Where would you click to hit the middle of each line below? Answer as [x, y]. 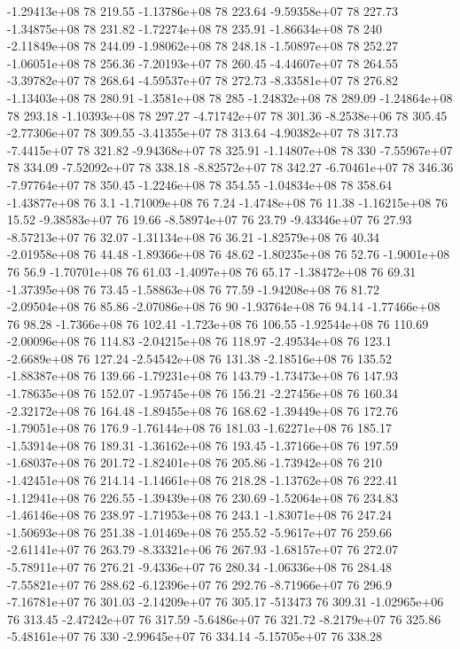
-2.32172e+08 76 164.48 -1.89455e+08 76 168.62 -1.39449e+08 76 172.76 [203, 410]
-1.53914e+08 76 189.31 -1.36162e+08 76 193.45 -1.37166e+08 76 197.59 [203, 445]
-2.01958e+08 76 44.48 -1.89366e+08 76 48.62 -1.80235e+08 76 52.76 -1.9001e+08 [229, 254]
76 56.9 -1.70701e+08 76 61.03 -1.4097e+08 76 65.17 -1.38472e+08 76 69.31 [212, 271]
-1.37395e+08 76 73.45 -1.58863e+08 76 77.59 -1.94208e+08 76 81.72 [193, 289]
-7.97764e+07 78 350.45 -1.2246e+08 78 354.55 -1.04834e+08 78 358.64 [199, 184]
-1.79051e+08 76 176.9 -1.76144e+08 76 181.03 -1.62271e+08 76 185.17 [199, 428]
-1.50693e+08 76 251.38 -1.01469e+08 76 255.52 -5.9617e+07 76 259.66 [199, 532]
